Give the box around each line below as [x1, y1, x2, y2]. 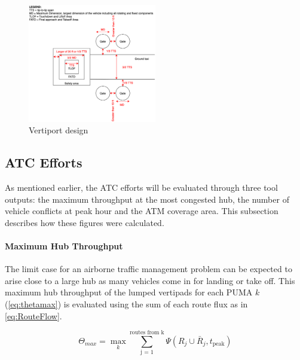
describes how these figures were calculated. [5, 216, 164, 228]
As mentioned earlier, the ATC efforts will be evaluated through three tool [5, 181, 278, 194]
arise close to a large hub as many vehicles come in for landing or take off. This [5, 274, 295, 286]
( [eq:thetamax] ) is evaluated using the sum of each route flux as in [5, 297, 248, 310]
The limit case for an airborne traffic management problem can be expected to [5, 263, 292, 275]
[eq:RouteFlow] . [5, 309, 62, 322]
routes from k [130, 330, 164, 336]
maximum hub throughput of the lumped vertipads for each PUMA [5, 286, 253, 298]
